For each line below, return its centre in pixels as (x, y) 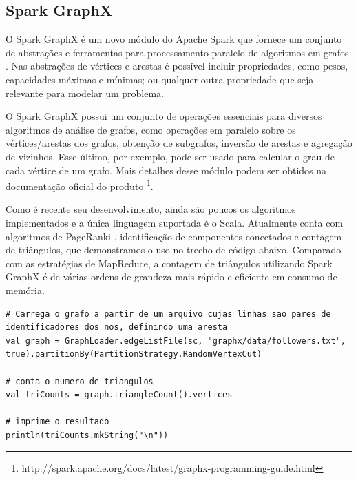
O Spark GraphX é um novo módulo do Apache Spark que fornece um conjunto (174, 39)
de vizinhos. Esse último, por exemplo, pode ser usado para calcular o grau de (170, 156)
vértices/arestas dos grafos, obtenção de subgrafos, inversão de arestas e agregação (179, 143)
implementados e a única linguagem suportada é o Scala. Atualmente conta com (175, 222)
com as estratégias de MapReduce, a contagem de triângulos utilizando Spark (169, 263)
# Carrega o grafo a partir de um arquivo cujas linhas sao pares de (168, 314)
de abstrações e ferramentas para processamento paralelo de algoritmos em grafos (177, 52)
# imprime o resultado (57, 422)
